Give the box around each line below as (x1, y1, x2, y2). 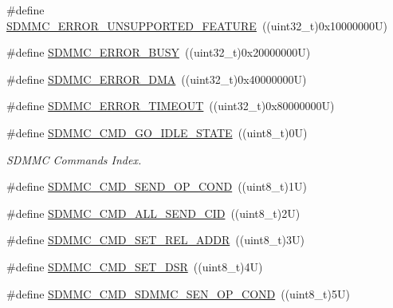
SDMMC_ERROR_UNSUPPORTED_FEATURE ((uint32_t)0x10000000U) (6, 17, 388, 34)
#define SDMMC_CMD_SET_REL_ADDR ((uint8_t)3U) (6, 231, 305, 248)
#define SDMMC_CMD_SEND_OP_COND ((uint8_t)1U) (6, 178, 307, 195)
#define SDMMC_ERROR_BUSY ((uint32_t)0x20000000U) (6, 44, 311, 61)
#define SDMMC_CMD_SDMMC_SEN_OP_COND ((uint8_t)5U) (6, 285, 350, 302)
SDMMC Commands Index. (6, 151, 142, 168)
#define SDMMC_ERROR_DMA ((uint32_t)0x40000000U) (6, 70, 307, 87)
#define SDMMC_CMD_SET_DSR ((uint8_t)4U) (6, 258, 263, 274)
